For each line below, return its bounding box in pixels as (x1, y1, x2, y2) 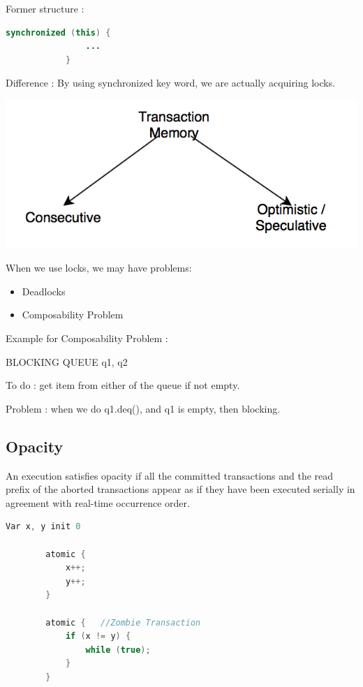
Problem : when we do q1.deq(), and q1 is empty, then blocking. (6, 401, 281, 415)
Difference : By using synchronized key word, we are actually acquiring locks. (6, 75, 336, 90)
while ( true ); (85, 644, 151, 655)
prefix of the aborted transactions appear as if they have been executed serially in (6, 482, 355, 496)
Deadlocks (22, 283, 66, 298)
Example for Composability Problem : (6, 331, 168, 346)
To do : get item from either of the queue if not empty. (6, 378, 240, 392)
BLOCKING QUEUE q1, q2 (6, 354, 128, 369)
